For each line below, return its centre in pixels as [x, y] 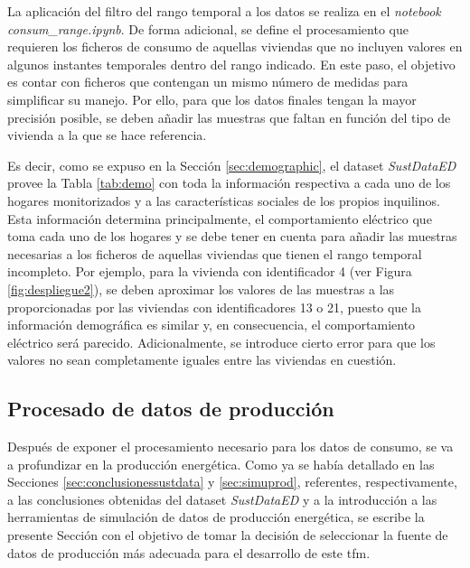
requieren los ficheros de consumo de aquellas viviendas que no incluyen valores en [235, 47]
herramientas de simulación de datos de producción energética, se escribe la [216, 517]
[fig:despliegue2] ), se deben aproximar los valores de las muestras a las [201, 289]
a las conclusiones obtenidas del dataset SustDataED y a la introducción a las [222, 499]
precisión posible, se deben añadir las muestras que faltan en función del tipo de [229, 117]
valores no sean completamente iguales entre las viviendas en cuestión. [202, 360]
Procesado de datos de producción [171, 409]
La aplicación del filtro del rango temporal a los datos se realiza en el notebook [224, 11]
